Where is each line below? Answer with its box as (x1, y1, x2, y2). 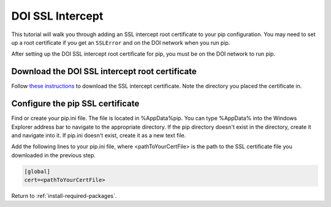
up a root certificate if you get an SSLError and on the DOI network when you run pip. (11, 39, 230, 46)
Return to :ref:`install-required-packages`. (11, 192, 117, 200)
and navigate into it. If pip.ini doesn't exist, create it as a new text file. (11, 132, 186, 139)
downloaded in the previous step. (11, 151, 96, 159)
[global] (24, 168, 51, 175)
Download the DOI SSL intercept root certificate (11, 66, 197, 77)
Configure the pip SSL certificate (11, 99, 140, 109)
